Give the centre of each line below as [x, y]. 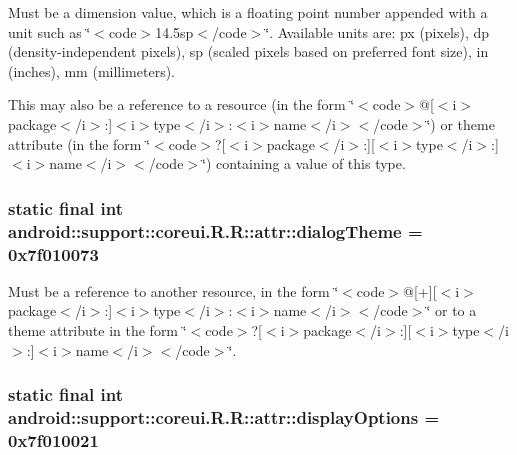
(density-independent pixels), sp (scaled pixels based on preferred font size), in [248, 51]
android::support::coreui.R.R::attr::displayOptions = [224, 417]
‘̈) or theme [460, 123]
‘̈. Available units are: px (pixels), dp [377, 31]
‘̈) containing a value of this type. [304, 163]
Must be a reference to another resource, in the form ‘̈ [173, 290]
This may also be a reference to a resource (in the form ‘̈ [181, 104]
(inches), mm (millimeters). [92, 70]
